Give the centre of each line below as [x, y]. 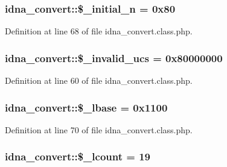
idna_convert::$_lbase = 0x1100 [86, 107]
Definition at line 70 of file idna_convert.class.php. [99, 129]
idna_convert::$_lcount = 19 [78, 156]
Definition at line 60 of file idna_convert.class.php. [99, 80]
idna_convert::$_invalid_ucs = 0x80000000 [114, 58]
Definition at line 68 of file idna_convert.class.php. [99, 31]
